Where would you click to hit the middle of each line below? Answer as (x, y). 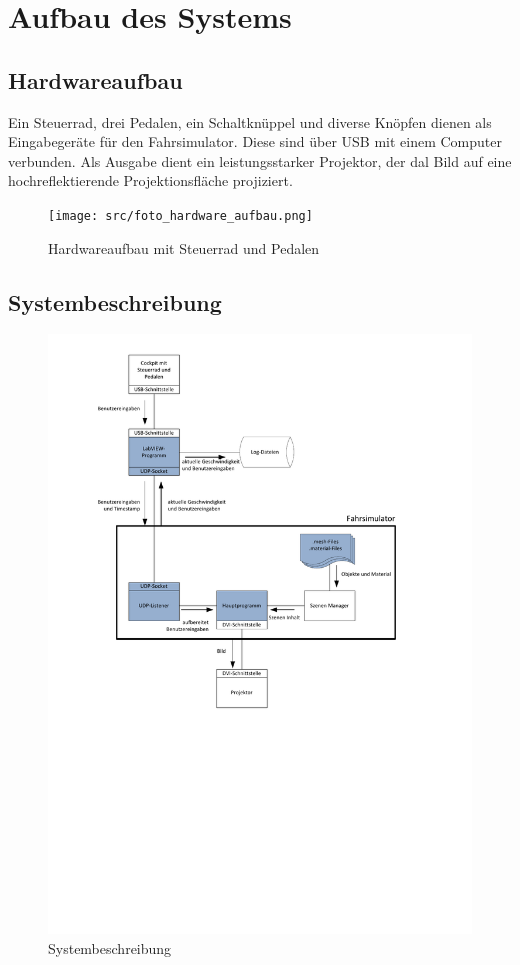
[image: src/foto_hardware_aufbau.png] (180, 215)
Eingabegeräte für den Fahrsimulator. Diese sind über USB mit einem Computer (255, 141)
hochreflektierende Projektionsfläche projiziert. (150, 180)
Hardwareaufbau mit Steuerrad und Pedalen (184, 247)
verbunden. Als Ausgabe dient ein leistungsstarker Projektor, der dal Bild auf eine (260, 160)
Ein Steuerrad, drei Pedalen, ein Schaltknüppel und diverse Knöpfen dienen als (250, 121)
